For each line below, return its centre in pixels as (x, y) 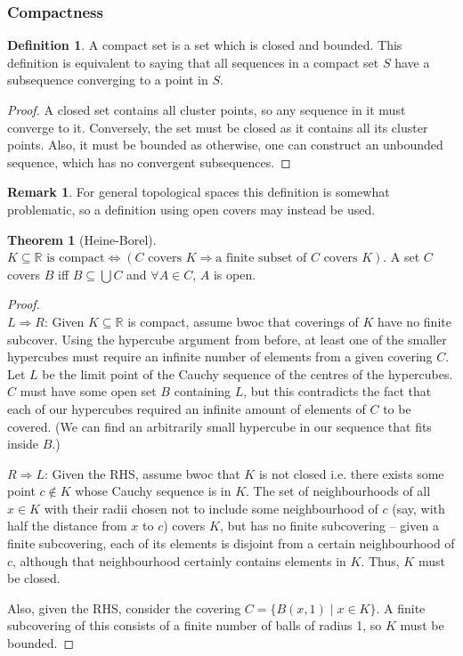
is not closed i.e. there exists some (351, 473)
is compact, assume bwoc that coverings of (243, 321)
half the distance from (67, 526)
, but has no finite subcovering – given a (329, 526)
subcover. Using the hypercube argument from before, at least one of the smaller (227, 339)
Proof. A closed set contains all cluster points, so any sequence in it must (207, 109)
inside (23, 444)
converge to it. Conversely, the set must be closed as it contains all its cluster (218, 127)
